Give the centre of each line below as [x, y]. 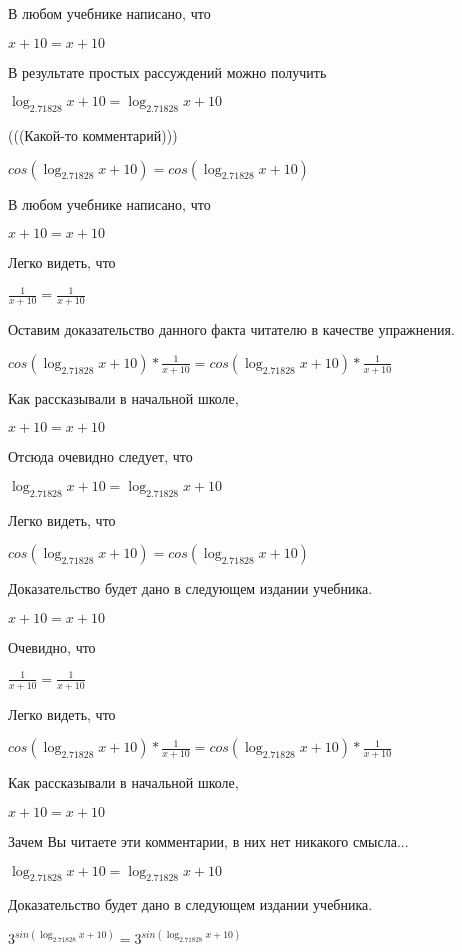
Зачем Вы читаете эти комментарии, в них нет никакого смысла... [208, 841]
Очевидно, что [52, 646]
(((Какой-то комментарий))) [93, 134]
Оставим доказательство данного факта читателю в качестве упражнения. [231, 329]
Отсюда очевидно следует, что [100, 456]
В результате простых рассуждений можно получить [167, 71]
